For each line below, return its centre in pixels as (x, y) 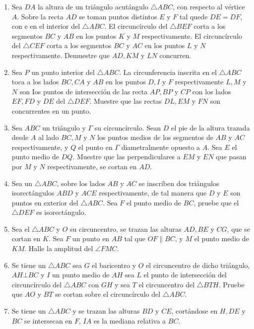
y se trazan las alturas (106, 311)
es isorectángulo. (61, 212)
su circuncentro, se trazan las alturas (126, 229)
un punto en (91, 238)
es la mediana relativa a (130, 320)
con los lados (212, 91)
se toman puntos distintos (118, 16)
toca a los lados (35, 82)
